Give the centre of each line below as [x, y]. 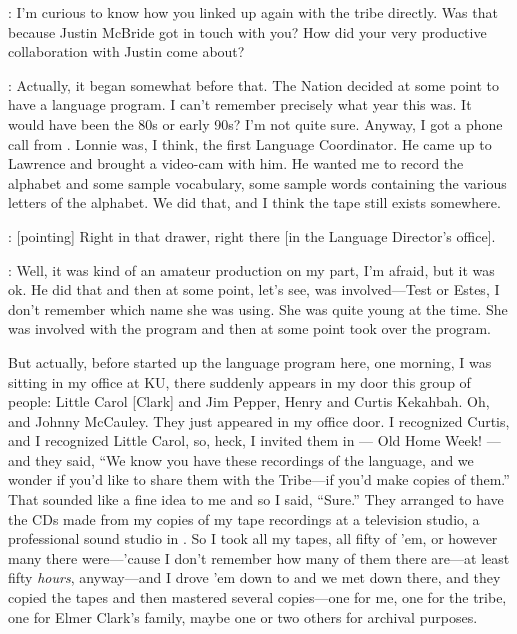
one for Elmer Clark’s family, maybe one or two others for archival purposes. [243, 616]
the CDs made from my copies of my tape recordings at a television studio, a [244, 518]
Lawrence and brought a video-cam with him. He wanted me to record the [236, 163]
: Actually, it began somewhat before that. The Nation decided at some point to [253, 84]
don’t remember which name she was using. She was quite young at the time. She [258, 308]
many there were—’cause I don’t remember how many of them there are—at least [259, 557]
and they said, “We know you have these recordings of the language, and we [241, 459]
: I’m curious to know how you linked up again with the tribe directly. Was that [253, 12]
